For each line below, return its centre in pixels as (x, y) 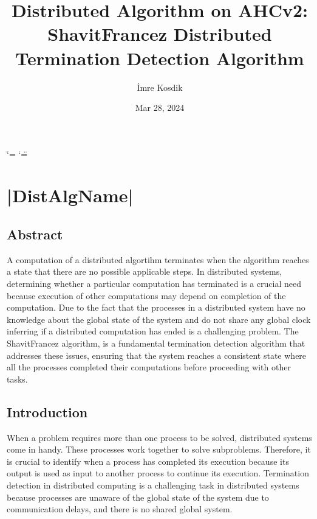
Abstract (35, 234)
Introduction (47, 411)
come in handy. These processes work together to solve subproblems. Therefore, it (159, 449)
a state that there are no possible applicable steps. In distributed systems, (145, 271)
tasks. (17, 379)
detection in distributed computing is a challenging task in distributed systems (153, 485)
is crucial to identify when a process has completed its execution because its (148, 461)
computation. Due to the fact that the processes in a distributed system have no (156, 307)
